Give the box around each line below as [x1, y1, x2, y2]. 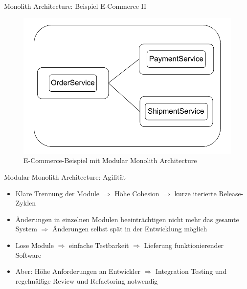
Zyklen [15, 198, 36, 208]
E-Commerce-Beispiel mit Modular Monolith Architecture [23, 155, 197, 165]
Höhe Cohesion [114, 188, 159, 198]
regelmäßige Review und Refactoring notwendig [15, 275, 158, 286]
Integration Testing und [155, 266, 227, 276]
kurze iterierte [174, 188, 217, 198]
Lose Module [15, 240, 54, 250]
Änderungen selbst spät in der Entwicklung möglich [52, 224, 207, 234]
